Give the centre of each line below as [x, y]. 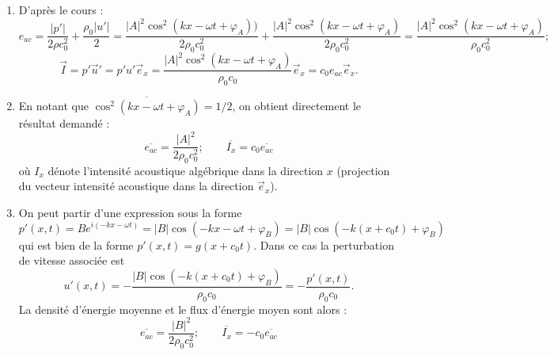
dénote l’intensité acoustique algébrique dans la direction [186, 170]
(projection [363, 170]
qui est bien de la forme [76, 244]
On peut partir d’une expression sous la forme [130, 212]
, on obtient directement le [297, 106]
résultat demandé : [64, 123]
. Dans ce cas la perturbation [324, 244]
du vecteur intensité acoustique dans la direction [136, 186]
